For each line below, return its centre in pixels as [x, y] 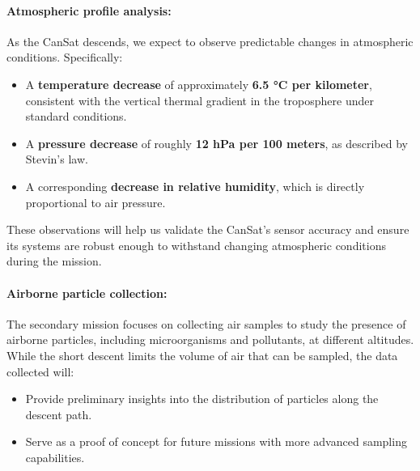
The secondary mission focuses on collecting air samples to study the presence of [206, 323]
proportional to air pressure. [95, 202]
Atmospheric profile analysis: [89, 10]
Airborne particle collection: [87, 293]
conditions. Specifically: [65, 57]
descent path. [59, 414]
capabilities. [55, 457]
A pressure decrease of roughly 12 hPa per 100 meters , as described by [216, 143]
